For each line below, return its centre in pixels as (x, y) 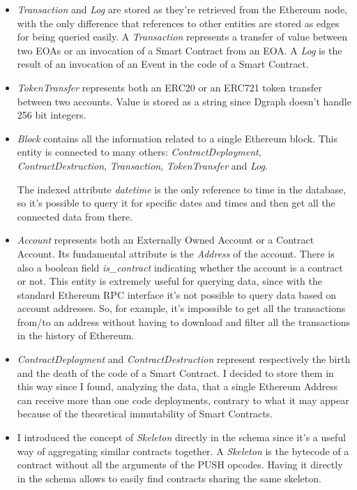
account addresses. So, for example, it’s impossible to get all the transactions (181, 308)
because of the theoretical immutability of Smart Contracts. (145, 414)
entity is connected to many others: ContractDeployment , (139, 152)
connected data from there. (75, 216)
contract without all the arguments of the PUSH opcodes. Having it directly (180, 465)
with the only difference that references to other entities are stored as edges (178, 23)
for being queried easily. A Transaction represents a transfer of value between (182, 37)
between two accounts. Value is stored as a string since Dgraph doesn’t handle (184, 101)
